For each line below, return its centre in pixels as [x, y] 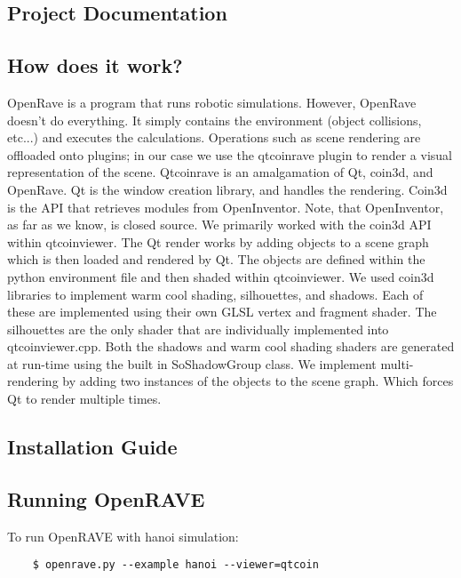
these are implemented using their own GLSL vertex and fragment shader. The [222, 312]
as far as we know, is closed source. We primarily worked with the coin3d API [219, 225]
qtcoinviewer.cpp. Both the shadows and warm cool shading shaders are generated [231, 346]
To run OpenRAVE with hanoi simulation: [123, 536]
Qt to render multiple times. [84, 399]
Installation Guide [92, 447]
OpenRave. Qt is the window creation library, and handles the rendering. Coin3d [227, 189]
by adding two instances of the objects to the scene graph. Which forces [258, 381]
